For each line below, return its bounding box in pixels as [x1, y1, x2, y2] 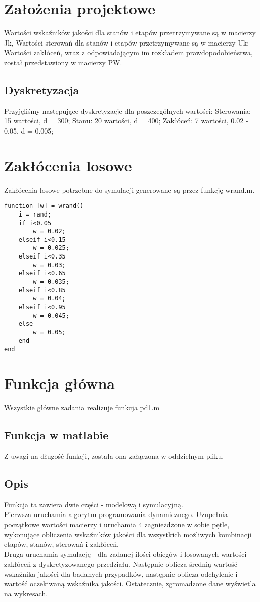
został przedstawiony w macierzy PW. [4, 57, 122, 67]
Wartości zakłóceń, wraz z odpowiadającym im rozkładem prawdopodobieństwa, [4, 47, 253, 58]
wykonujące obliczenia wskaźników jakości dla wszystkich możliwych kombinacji [4, 529, 252, 539]
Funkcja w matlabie [4, 427, 109, 443]
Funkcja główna [4, 373, 115, 394]
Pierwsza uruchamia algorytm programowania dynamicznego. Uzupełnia [4, 509, 228, 520]
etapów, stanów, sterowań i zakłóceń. [4, 539, 119, 549]
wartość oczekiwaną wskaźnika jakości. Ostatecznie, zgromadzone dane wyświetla [4, 578, 256, 589]
